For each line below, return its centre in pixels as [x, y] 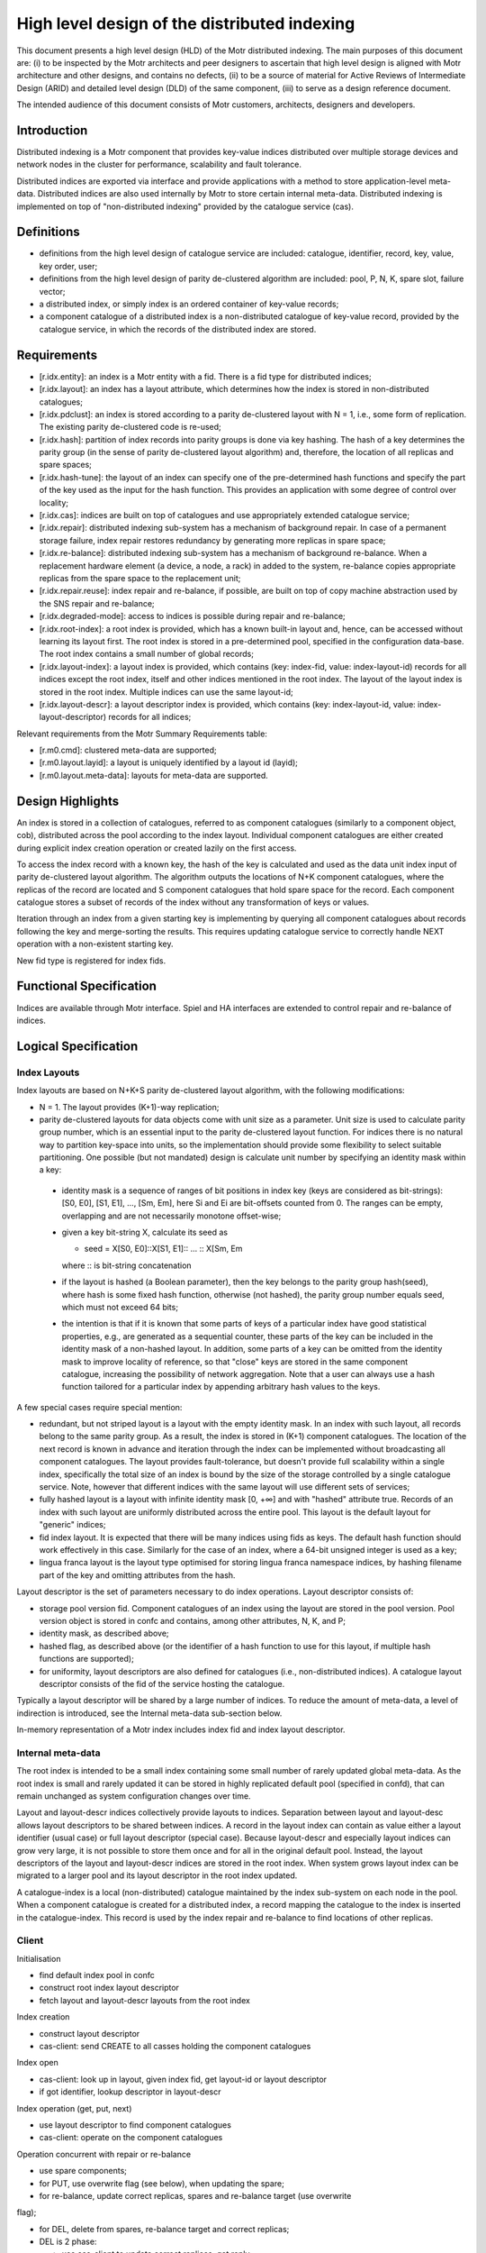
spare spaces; [65, 465]
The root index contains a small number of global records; [146, 654]
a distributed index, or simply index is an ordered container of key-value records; [189, 304]
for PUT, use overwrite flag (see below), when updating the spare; [162, 2183]
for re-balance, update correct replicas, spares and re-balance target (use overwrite [195, 2195]
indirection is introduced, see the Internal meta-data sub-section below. [149, 1713]
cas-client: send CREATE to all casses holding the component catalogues [175, 2046]
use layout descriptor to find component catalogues [135, 2125]
